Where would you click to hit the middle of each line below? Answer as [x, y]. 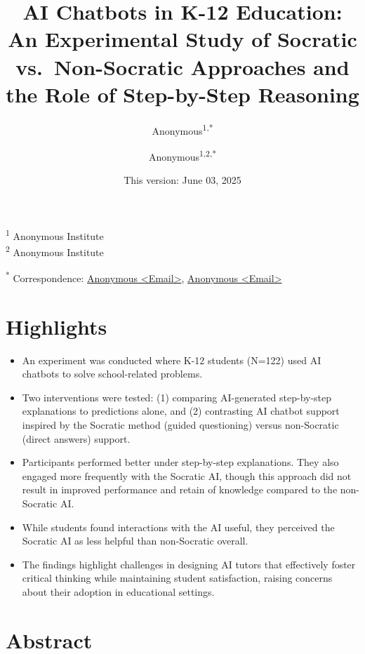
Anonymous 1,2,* [182, 155]
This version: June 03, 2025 [182, 180]
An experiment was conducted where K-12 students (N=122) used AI [172, 360]
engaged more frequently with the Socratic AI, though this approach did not [187, 475]
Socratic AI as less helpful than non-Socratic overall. [135, 541]
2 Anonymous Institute [55, 251]
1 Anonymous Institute [55, 234]
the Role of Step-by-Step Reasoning [182, 94]
